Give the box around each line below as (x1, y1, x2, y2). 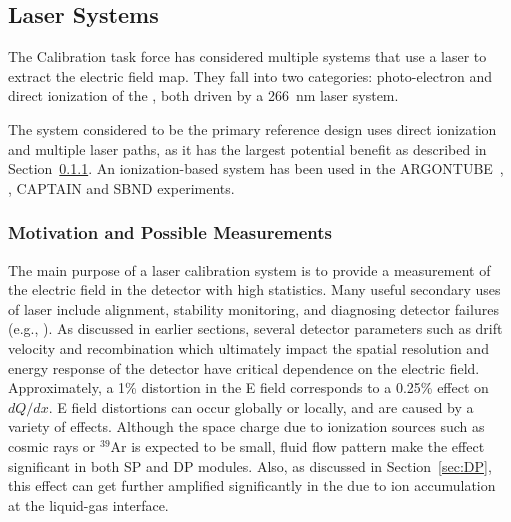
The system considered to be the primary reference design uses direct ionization (8, 118, 497, 139)
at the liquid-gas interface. (8, 494, 169, 515)
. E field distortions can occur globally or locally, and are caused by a (48, 396, 474, 417)
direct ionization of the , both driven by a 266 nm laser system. (8, 85, 399, 106)
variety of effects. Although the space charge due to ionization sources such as (8, 416, 485, 437)
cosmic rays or (8, 435, 96, 456)
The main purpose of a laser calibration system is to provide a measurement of (8, 259, 491, 280)
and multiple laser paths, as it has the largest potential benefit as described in (8, 138, 487, 159)
